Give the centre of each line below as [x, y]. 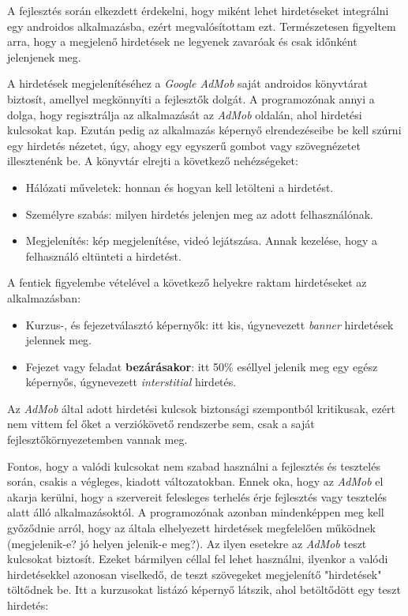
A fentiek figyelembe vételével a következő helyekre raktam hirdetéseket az [187, 282]
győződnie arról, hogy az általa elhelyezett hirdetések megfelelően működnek [191, 528]
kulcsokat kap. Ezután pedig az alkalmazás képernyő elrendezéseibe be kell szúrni [204, 130]
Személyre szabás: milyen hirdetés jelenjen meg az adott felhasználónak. [199, 214]
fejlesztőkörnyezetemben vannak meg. [97, 439]
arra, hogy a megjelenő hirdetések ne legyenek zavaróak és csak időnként [182, 41]
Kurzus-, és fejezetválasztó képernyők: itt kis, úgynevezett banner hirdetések [210, 324]
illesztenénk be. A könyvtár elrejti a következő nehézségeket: [153, 161]
